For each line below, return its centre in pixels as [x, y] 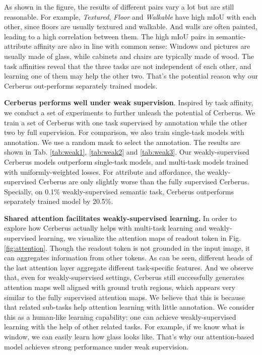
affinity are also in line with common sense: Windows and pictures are [142, 46]
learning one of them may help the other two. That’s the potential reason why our [131, 76]
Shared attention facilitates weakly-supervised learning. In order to [120, 218]
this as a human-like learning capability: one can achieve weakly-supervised [120, 316]
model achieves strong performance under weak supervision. [96, 346]
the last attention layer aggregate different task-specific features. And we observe [129, 267]
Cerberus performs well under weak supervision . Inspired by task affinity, [129, 102]
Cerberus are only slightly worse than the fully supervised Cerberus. [144, 182]
